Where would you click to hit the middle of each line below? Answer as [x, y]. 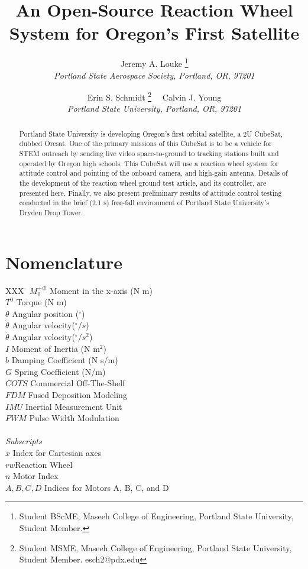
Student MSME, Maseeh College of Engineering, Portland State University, [155, 547]
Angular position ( [46, 313]
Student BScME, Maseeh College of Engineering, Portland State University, [156, 516]
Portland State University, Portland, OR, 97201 [154, 109]
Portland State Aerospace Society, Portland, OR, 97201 [154, 75]
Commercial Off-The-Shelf [78, 383]
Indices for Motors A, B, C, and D [107, 487]
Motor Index [36, 476]
